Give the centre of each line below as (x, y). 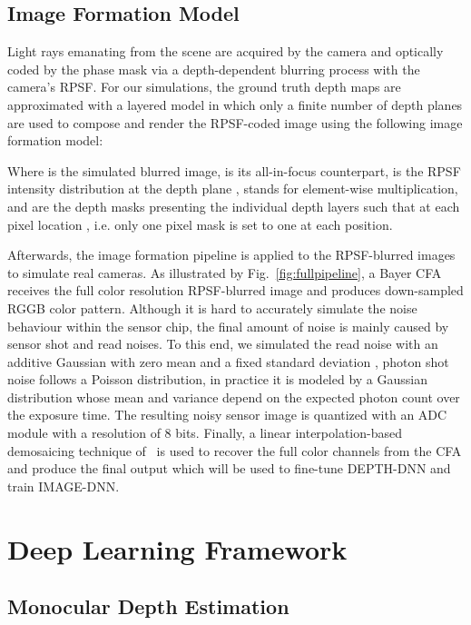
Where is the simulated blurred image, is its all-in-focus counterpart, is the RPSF (234, 170)
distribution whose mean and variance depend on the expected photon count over (234, 397)
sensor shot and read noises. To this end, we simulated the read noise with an (223, 344)
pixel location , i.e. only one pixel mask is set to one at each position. (200, 224)
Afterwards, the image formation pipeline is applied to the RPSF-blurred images (231, 255)
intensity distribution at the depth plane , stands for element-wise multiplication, (233, 188)
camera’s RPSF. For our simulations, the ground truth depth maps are (204, 87)
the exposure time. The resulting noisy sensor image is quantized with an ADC (227, 415)
